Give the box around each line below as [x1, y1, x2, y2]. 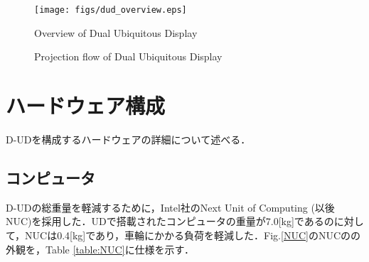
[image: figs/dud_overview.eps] [34, 5, 187, 15]
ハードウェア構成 [6, 91, 166, 120]
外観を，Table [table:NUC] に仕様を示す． [6, 241, 195, 256]
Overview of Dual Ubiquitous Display [34, 25, 198, 40]
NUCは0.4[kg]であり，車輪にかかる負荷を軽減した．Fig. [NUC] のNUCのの [25, 227, 361, 242]
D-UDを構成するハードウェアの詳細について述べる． [6, 131, 251, 146]
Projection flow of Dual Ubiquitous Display [34, 49, 223, 64]
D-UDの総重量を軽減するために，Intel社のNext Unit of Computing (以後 [6, 200, 335, 214]
